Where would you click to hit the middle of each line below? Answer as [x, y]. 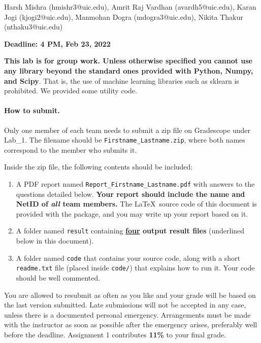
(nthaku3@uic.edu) [34, 27]
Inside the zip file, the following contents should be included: [99, 167]
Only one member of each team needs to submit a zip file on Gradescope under [127, 130]
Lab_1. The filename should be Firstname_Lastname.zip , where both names [125, 140]
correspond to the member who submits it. [71, 149]
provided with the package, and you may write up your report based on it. [132, 213]
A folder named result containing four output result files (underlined [130, 231]
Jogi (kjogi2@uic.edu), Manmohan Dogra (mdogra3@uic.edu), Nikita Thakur [124, 16]
